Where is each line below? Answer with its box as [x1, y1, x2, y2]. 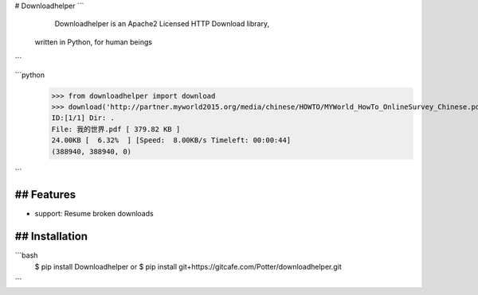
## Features [14, 188, 76, 202]
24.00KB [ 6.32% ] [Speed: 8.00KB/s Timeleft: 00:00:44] [51, 136, 292, 145]
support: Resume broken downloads [34, 209, 155, 219]
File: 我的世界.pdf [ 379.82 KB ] [51, 124, 181, 134]
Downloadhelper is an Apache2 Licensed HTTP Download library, [54, 19, 270, 29]
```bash [14, 250, 38, 260]
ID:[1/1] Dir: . [51, 114, 116, 122]
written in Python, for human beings [34, 37, 153, 47]
